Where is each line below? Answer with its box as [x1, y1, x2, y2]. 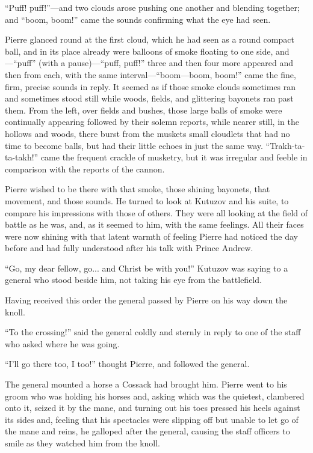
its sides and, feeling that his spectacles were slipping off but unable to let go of [5, 413, 299, 425]
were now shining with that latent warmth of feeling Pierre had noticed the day [5, 230, 298, 242]
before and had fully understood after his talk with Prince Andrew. [5, 242, 253, 254]
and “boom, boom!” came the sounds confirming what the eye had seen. [5, 13, 271, 25]
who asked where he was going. [5, 337, 120, 350]
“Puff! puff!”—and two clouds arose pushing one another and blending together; [5, 1, 300, 13]
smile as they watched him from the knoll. [5, 437, 161, 449]
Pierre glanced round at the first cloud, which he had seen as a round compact [5, 33, 294, 46]
